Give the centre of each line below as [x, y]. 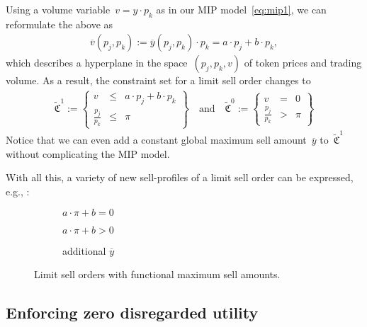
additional [84, 250]
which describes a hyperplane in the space [97, 63]
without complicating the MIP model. [88, 153]
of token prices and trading [303, 63]
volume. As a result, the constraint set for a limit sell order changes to [158, 80]
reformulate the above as [60, 24]
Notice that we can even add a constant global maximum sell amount [156, 140]
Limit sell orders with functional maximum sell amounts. [157, 274]
